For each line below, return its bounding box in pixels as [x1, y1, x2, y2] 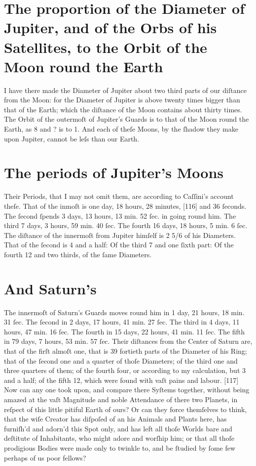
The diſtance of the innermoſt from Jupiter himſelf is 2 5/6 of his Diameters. [4, 230, 236, 240]
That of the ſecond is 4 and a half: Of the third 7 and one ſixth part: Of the [4, 239, 234, 250]
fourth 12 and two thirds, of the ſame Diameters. [4, 249, 152, 259]
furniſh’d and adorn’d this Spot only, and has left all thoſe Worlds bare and [4, 423, 232, 433]
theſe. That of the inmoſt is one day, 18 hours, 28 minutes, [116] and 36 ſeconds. [4, 200, 247, 211]
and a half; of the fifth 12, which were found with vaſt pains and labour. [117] [4, 374, 239, 385]
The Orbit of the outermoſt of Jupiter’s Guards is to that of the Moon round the [4, 114, 249, 124]
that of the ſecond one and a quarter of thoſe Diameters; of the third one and [4, 355, 238, 366]
